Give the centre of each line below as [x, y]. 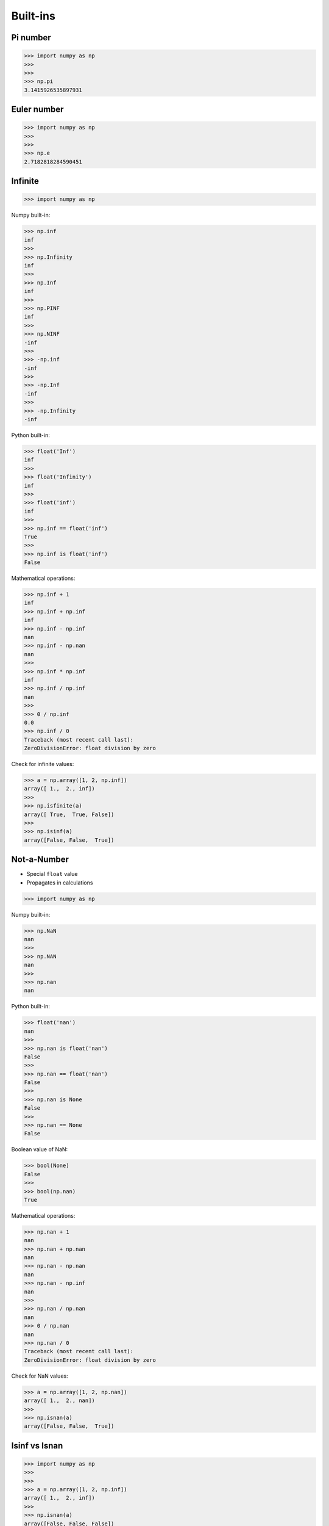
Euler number [37, 110]
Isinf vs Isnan [37, 1446]
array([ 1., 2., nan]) [60, 1401]
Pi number [31, 38]
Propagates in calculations [60, 883]
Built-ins [34, 16]
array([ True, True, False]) [69, 814]
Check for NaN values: [40, 1376]
